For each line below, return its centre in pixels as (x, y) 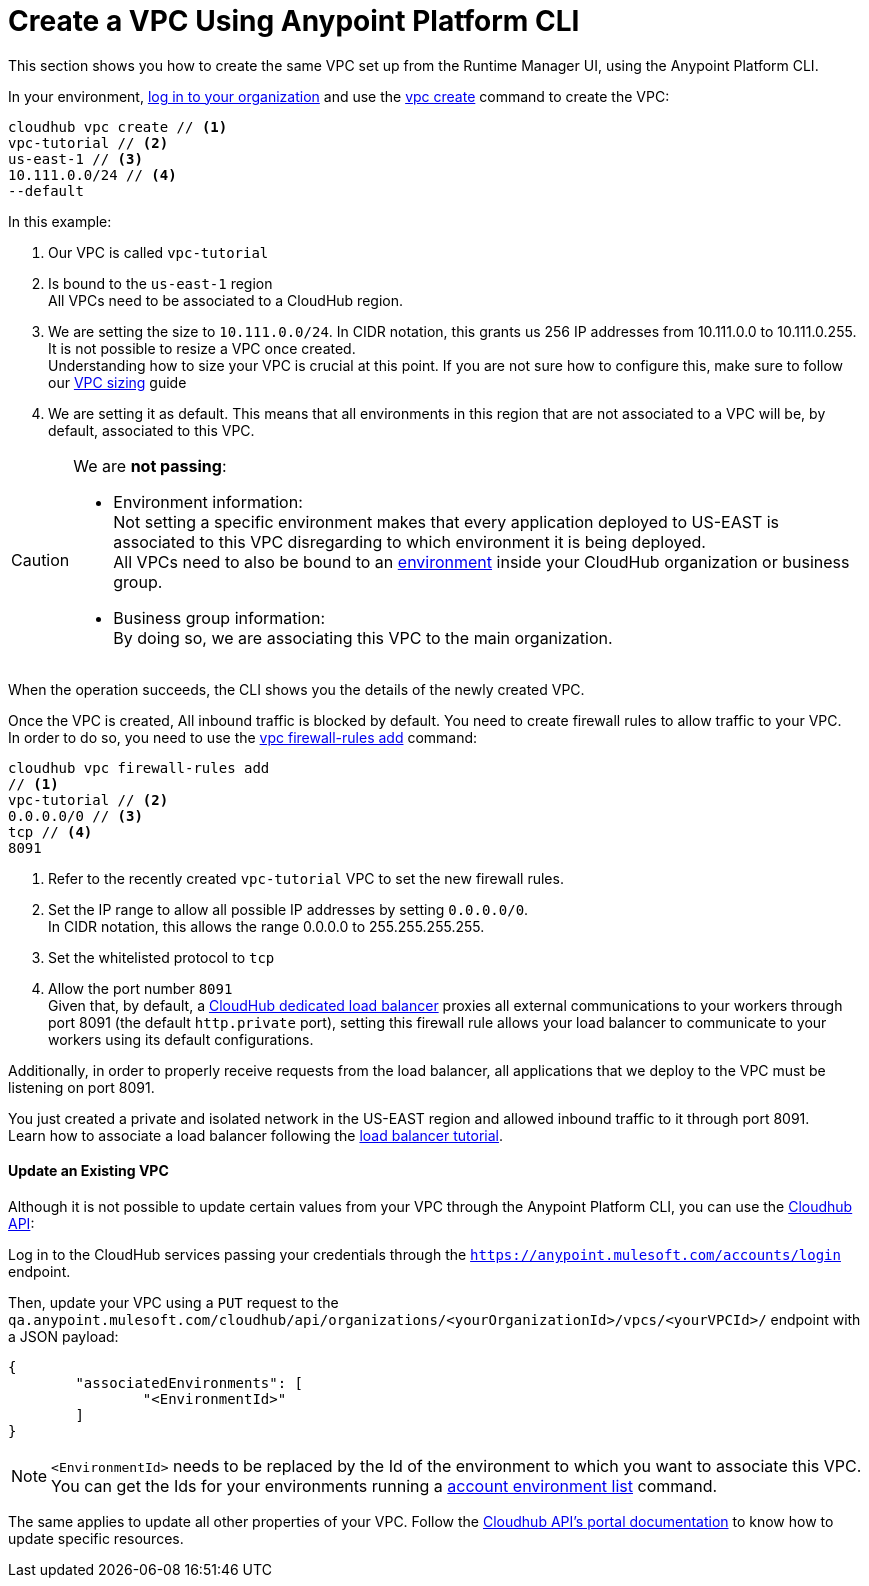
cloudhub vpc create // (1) (118, 126)
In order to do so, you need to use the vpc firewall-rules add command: (243, 737)
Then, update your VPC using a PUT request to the (173, 1302)
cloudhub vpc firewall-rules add (139, 767)
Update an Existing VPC (88, 1171)
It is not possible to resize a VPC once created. (202, 348)
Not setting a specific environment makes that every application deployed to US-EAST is (446, 521)
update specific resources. (96, 1538)
